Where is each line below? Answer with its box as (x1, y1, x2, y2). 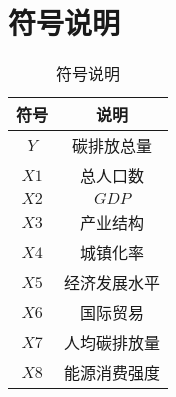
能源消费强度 (64, 361, 161, 385)
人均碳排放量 (64, 331, 161, 355)
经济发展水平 (64, 271, 161, 295)
